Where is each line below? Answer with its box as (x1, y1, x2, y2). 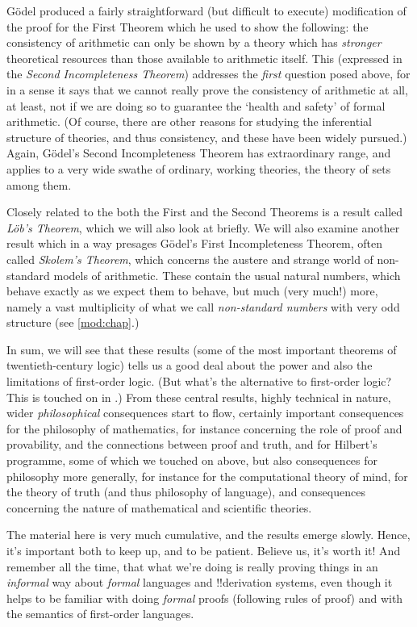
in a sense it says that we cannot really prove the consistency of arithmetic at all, (6, 81, 408, 98)
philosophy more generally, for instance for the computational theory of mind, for (6, 467, 408, 484)
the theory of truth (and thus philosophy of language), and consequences (6, 483, 365, 500)
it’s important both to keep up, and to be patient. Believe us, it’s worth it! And (6, 542, 401, 558)
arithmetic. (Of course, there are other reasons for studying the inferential (6, 113, 372, 130)
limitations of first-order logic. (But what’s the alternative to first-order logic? (6, 373, 392, 390)
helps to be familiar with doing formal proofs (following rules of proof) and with (6, 589, 403, 606)
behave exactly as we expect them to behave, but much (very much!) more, (6, 282, 378, 299)
